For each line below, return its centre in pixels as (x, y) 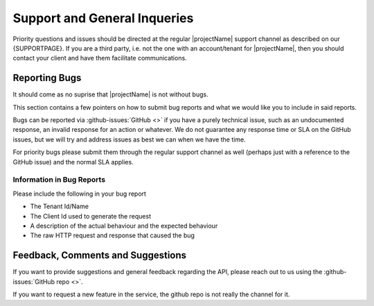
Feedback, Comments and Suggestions (100, 256)
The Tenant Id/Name (60, 206)
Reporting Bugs (47, 78)
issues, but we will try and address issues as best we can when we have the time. (129, 139)
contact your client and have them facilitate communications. (100, 58)
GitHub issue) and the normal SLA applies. (73, 162)
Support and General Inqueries (103, 18)
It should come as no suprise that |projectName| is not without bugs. (110, 94)
